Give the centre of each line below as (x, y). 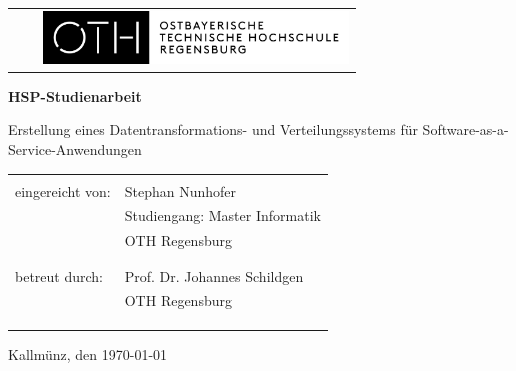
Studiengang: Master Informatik (222, 215)
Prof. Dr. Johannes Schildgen (214, 275)
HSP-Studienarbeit (75, 95)
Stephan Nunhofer (180, 190)
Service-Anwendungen (75, 148)
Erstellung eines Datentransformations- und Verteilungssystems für (213, 129)
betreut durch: (59, 275)
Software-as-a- (465, 129)
